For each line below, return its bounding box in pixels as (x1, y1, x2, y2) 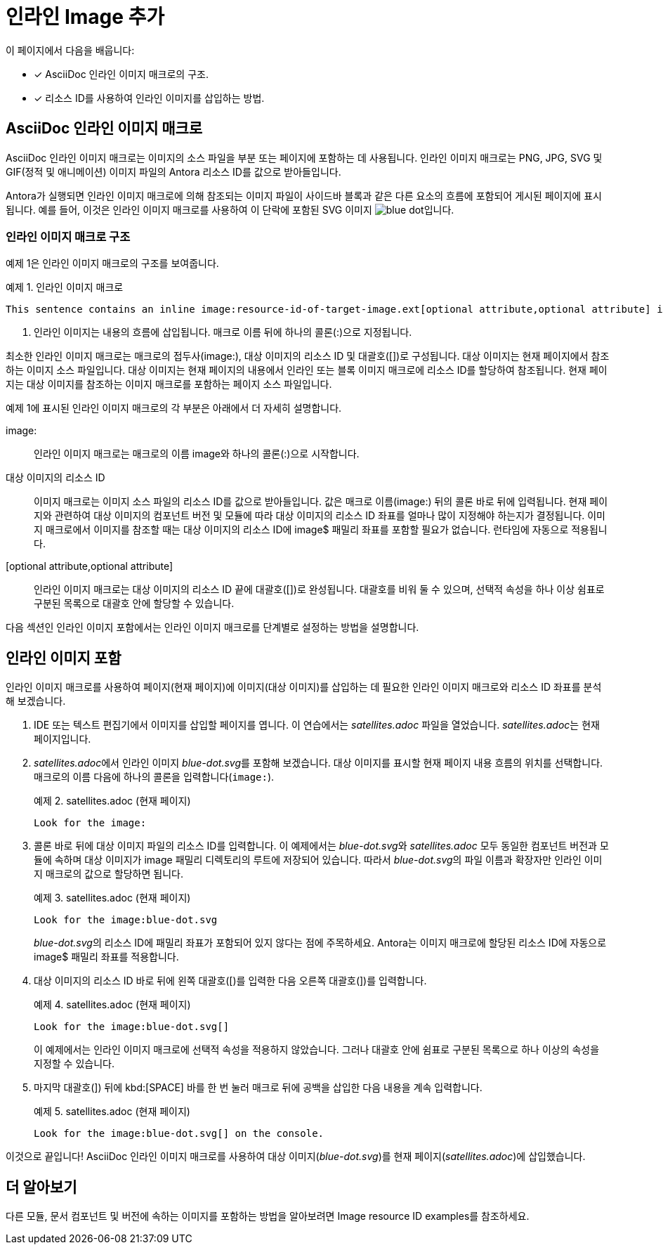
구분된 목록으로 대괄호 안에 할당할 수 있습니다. (34, 597, 235, 610)
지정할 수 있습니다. (34, 1057, 114, 1070)
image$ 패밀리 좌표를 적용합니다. (34, 951, 179, 963)
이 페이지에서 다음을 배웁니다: (6, 44, 135, 56)
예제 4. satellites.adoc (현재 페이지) (34, 998, 191, 1011)
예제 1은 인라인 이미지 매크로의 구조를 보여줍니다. (6, 257, 219, 270)
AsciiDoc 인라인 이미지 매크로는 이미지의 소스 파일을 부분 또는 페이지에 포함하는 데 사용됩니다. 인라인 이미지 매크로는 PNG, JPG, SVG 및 (6, 151, 603, 164)
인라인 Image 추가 (6, 5, 165, 29)
